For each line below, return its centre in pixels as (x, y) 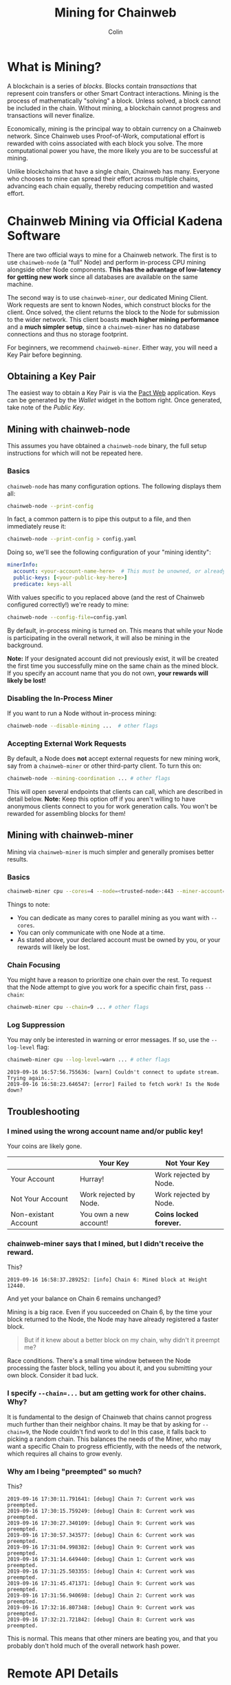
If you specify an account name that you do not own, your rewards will (108, 673)
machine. (20, 284)
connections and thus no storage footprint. (68, 334)
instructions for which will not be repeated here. (75, 453)
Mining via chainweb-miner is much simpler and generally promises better (111, 852)
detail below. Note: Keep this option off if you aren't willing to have (101, 799)
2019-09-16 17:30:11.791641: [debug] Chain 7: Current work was (101, 1499)
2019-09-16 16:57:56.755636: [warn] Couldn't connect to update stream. (113, 1072)
